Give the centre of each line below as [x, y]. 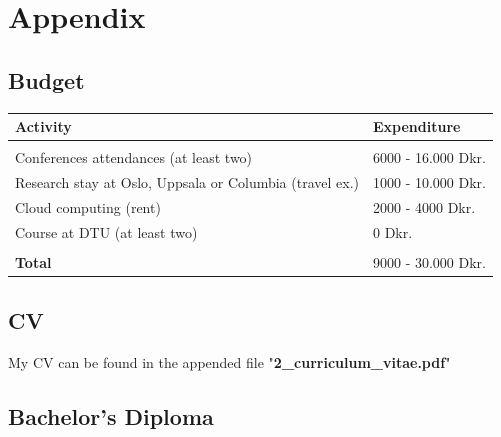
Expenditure [416, 126]
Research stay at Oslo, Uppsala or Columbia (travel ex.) [187, 182]
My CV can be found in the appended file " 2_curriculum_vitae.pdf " [229, 362]
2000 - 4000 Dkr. [424, 206]
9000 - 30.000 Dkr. [429, 261]
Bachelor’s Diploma [111, 416]
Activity [43, 126]
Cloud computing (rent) [88, 206]
